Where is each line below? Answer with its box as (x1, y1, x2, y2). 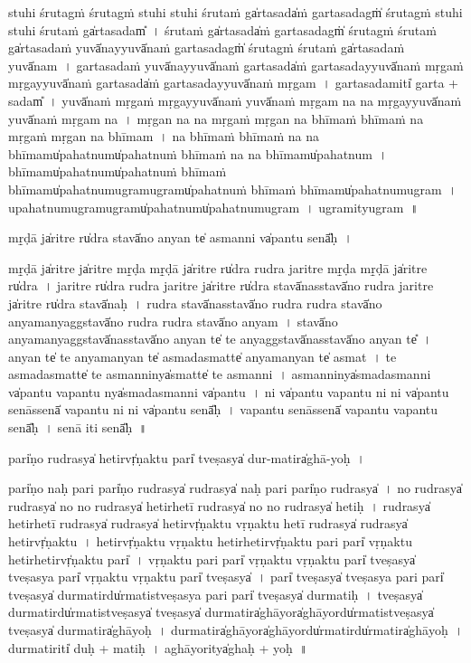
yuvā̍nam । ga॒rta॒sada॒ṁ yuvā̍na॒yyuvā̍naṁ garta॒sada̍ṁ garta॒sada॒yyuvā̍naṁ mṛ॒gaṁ (8, 55, 464, 74)
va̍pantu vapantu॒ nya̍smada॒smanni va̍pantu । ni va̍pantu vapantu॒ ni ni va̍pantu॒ (8, 382, 449, 401)
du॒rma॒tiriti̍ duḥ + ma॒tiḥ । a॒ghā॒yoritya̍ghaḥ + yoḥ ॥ (8, 638, 308, 657)
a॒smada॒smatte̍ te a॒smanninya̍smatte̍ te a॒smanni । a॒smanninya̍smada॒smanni (8, 365, 431, 384)
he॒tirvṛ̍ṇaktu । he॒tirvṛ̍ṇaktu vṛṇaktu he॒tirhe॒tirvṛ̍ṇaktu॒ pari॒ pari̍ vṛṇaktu (8, 532, 412, 551)
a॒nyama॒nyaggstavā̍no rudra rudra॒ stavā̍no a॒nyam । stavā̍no (8, 311, 338, 330)
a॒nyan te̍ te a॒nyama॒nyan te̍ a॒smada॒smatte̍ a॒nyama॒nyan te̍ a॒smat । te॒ (8, 346, 397, 365)
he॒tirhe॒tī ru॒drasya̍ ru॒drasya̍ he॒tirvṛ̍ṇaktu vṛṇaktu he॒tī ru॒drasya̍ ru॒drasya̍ (8, 514, 408, 533)
